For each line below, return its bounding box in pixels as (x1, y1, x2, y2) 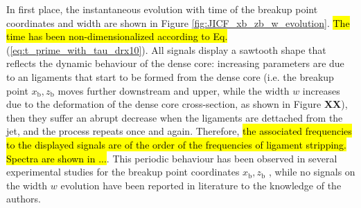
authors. (6, 191, 41, 206)
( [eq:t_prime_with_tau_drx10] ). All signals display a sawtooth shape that (6, 42, 326, 57)
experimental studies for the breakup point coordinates (6, 164, 240, 179)
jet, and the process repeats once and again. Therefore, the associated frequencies (6, 124, 352, 138)
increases (302, 83, 340, 97)
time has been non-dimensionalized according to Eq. (6, 29, 228, 44)
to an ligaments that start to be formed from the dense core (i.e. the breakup (6, 69, 334, 84)
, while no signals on (268, 164, 355, 179)
